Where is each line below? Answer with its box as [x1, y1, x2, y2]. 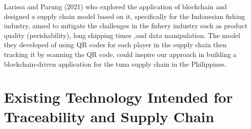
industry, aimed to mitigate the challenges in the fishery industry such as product [4, 20, 248, 31]
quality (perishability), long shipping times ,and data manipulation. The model [4, 30, 240, 40]
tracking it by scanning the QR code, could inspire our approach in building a [4, 49, 237, 59]
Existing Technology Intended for [4, 87, 233, 107]
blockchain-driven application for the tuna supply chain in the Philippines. [4, 58, 227, 69]
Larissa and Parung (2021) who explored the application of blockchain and [4, 1, 227, 11]
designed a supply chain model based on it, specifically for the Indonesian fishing [4, 11, 245, 21]
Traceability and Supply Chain [4, 106, 214, 126]
